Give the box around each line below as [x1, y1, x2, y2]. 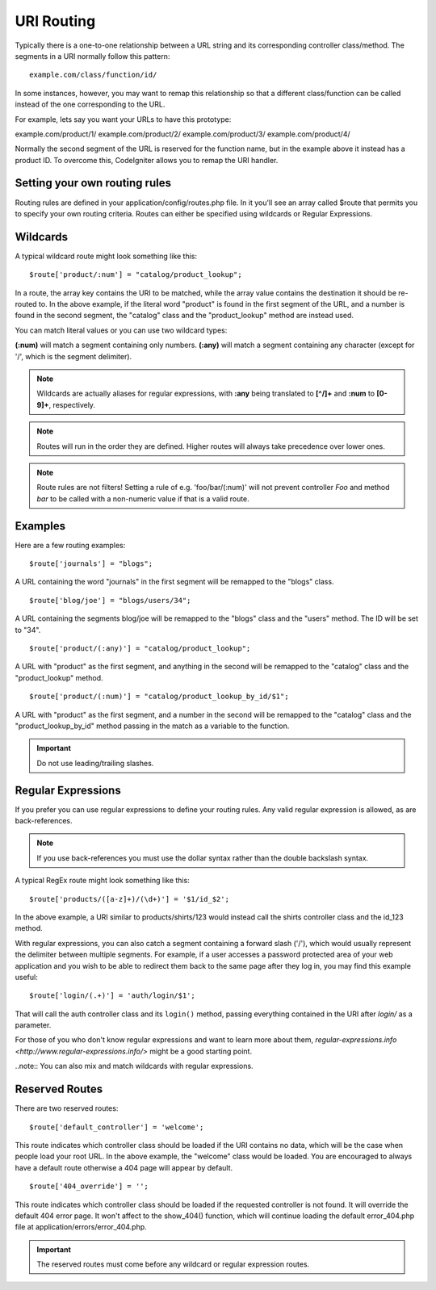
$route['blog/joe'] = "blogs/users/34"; [29, 596, 191, 605]
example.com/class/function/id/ [29, 70, 157, 80]
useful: [15, 972, 38, 982]
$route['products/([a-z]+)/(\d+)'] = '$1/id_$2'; [29, 894, 230, 903]
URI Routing [15, 12, 96, 30]
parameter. [15, 1020, 52, 1030]
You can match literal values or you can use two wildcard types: [15, 325, 228, 335]
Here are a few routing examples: [15, 540, 126, 550]
